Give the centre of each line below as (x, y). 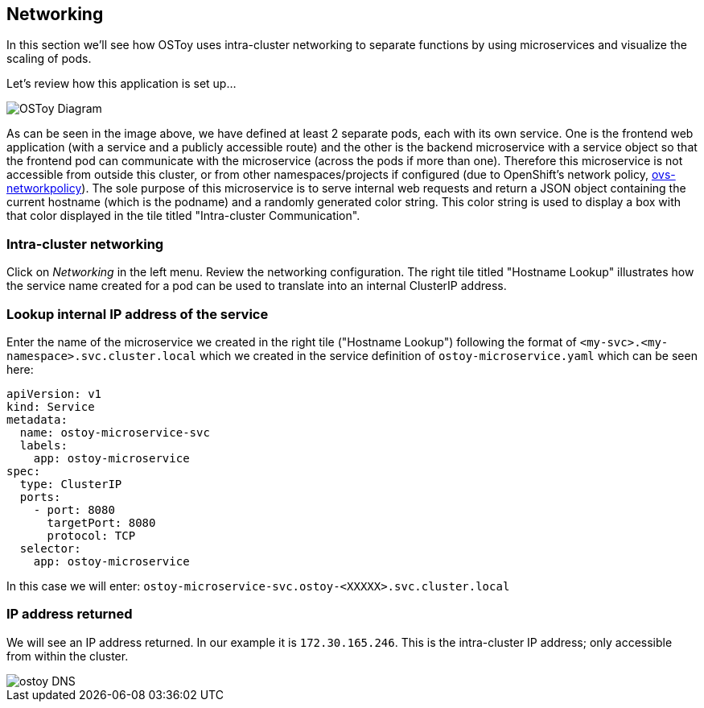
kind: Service (51, 406)
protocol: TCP (91, 535)
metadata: (37, 419)
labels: (43, 445)
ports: (40, 497)
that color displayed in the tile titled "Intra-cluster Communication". (183, 216)
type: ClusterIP (71, 484)
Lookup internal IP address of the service (138, 314)
